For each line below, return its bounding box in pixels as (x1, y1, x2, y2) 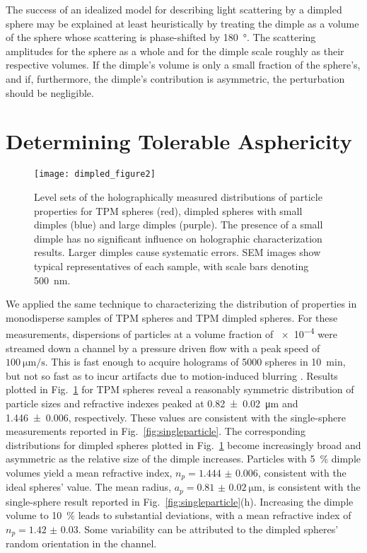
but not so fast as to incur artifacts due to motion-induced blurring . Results (6, 368, 338, 383)
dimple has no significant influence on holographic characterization (34, 231, 322, 245)
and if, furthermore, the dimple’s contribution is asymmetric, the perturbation (6, 71, 345, 86)
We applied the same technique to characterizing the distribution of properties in (6, 296, 357, 311)
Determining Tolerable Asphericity (6, 127, 352, 156)
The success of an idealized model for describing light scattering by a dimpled (6, 2, 342, 16)
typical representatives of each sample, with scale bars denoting (34, 258, 309, 273)
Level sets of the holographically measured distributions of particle (34, 189, 322, 204)
